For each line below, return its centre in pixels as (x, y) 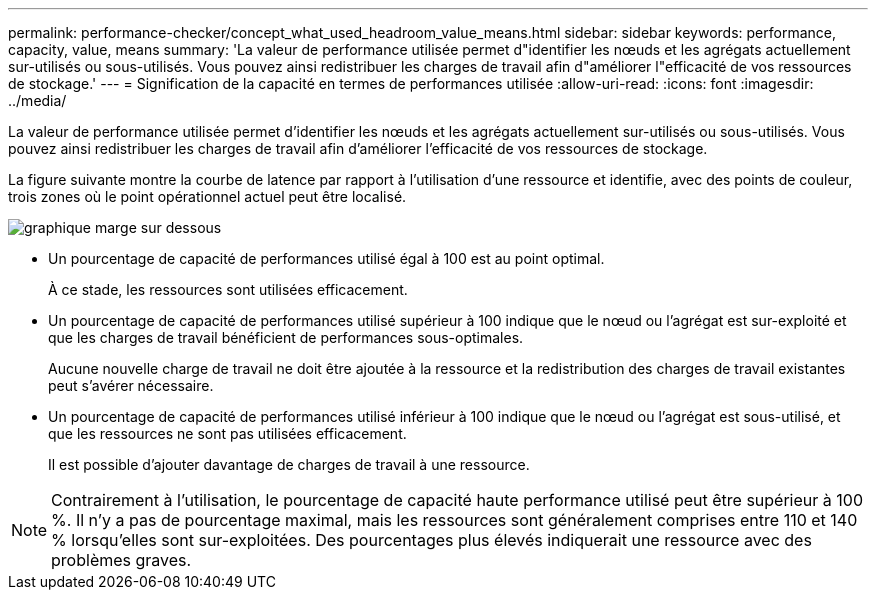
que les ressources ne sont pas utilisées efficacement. (227, 433)
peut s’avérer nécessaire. (131, 385)
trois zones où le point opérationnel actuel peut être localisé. (207, 196)
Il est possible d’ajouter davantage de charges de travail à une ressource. (289, 464)
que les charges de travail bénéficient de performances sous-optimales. (286, 337)
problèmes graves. (121, 560)
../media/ (37, 100)
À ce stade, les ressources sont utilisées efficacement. (228, 289)
